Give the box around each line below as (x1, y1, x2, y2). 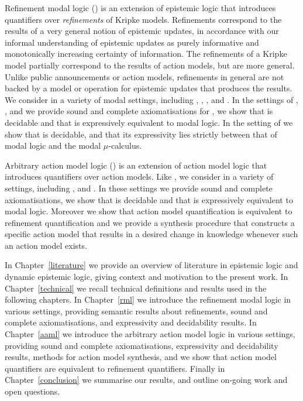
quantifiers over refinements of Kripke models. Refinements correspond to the (5, 13, 282, 25)
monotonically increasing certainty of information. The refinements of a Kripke (5, 47, 287, 60)
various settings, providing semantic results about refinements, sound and (5, 304, 268, 317)
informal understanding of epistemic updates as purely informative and (5, 36, 259, 48)
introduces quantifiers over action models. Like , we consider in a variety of (5, 170, 274, 183)
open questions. (5, 385, 60, 397)
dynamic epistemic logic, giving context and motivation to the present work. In (5, 270, 288, 283)
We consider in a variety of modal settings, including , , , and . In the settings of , (5, 93, 298, 105)
